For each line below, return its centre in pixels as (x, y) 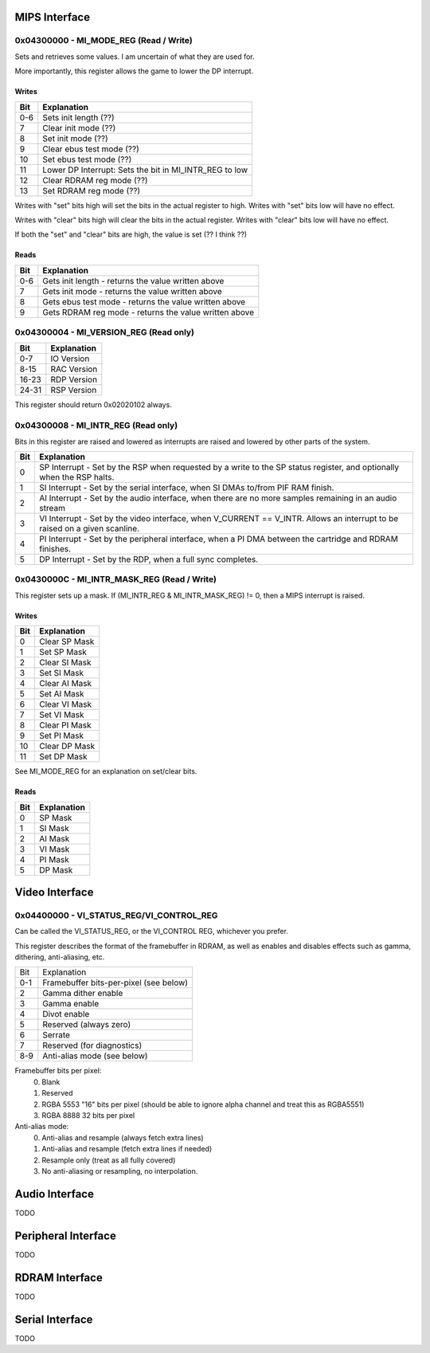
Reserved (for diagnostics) (92, 1045)
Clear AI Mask (65, 684)
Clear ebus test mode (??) (91, 149)
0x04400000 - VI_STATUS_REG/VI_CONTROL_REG (116, 915)
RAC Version (74, 369)
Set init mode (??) (76, 138)
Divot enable (66, 1014)
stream (52, 508)
